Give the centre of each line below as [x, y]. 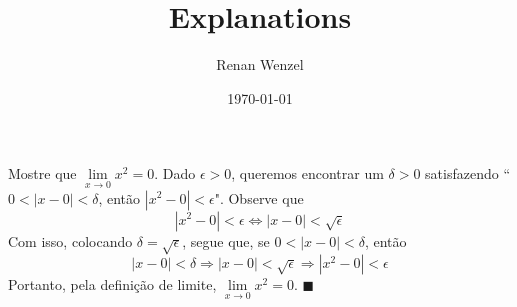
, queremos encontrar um [307, 173]
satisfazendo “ [467, 173]
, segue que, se [226, 240]
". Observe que [259, 197]
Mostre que [42, 173]
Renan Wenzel [260, 64]
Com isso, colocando [70, 240]
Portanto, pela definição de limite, [112, 284]
